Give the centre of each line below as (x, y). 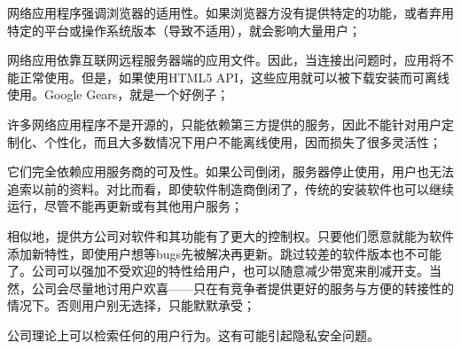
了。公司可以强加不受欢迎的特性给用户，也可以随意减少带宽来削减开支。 (218, 271)
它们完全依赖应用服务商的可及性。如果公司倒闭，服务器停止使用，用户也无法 (230, 171)
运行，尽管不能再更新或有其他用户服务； (125, 206)
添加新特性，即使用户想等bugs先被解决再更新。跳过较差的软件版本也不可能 (225, 253)
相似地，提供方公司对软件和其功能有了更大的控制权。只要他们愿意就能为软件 (230, 235)
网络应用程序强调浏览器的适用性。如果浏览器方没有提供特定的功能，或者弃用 (230, 12)
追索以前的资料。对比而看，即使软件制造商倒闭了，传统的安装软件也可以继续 (230, 188)
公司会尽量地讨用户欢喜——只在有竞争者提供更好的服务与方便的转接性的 (242, 288)
